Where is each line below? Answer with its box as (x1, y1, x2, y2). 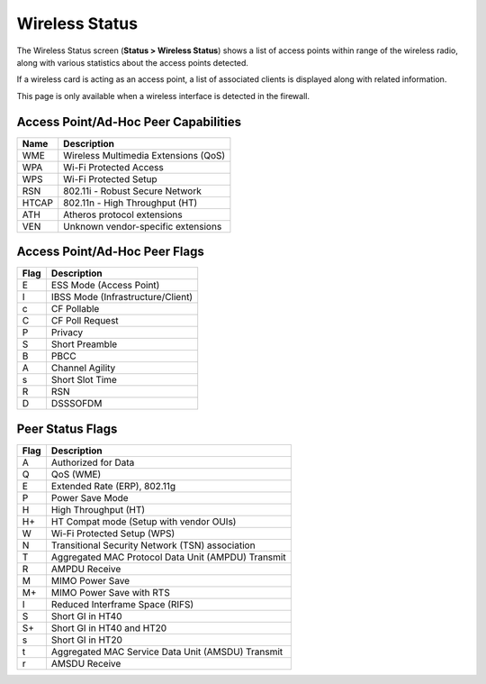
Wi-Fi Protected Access (63, 160, 164, 173)
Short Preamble (50, 338, 118, 351)
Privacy (50, 326, 84, 339)
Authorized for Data (50, 456, 135, 469)
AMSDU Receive (50, 657, 121, 670)
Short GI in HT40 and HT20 (50, 622, 167, 634)
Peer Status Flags (16, 421, 118, 436)
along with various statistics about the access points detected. (16, 57, 249, 68)
